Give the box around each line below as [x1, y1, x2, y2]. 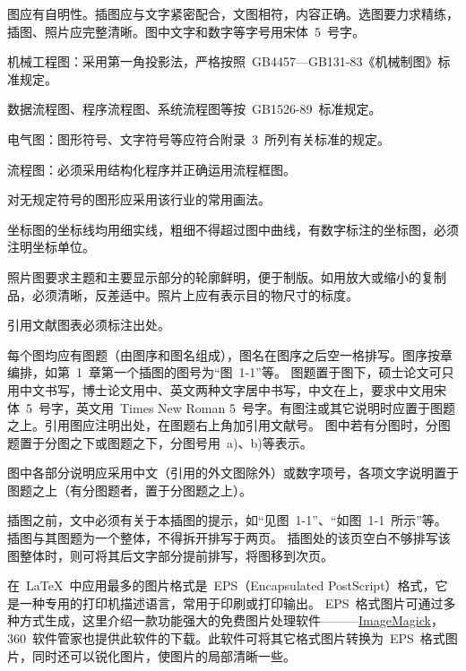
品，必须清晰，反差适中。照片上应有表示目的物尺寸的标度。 [7, 285, 358, 304]
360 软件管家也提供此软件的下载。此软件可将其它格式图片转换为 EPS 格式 [7, 629, 445, 648]
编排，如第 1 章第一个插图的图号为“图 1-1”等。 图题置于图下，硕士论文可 [7, 363, 442, 382]
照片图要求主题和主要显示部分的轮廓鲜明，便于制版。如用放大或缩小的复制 [7, 267, 446, 286]
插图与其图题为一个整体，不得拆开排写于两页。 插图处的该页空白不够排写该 [7, 529, 451, 547]
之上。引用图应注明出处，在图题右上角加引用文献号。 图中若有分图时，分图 [7, 416, 451, 434]
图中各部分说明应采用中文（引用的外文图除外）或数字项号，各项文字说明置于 [7, 463, 459, 482]
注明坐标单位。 [7, 237, 95, 256]
